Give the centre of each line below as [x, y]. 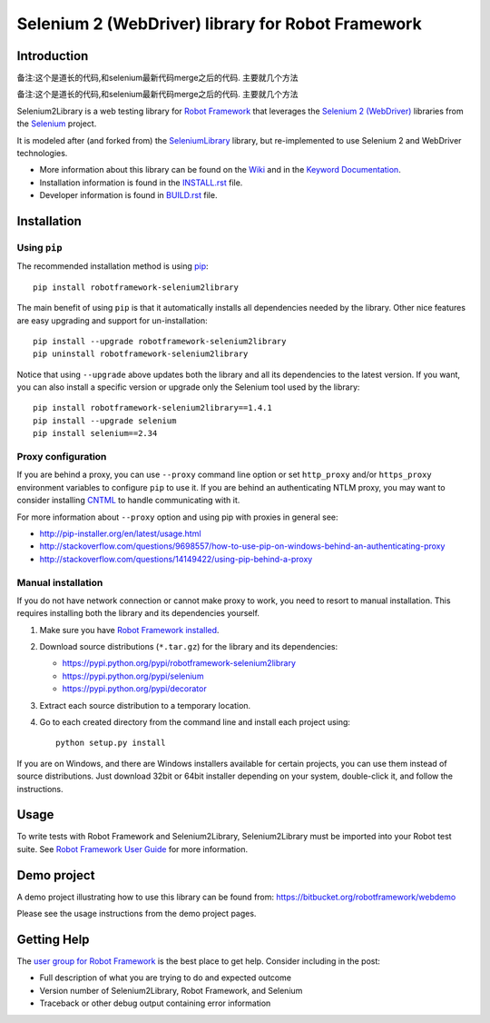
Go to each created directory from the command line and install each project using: [195, 722]
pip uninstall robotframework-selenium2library [141, 354]
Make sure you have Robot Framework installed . [129, 630]
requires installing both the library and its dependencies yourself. [138, 613]
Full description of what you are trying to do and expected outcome [166, 978]
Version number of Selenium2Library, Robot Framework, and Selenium [171, 990]
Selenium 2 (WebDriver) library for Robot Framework [219, 24]
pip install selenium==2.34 [95, 433]
